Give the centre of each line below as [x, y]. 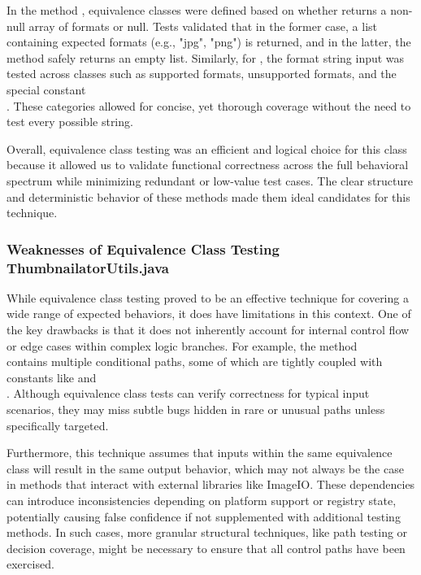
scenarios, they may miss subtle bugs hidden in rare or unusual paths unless [196, 409]
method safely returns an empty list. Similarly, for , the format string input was [206, 57]
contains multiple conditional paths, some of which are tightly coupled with [195, 362]
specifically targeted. [58, 425]
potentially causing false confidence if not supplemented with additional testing [204, 516]
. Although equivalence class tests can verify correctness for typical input [188, 393]
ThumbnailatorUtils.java [88, 267]
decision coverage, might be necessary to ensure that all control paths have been [206, 548]
